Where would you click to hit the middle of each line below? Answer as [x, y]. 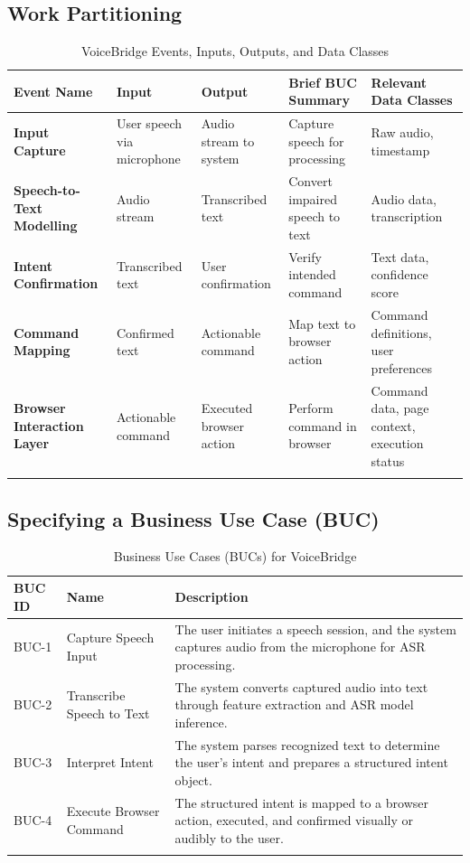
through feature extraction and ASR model [294, 704]
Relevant [399, 82]
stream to [228, 141]
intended [312, 274]
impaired [313, 198]
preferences [402, 367]
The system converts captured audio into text [301, 686]
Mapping [42, 350]
